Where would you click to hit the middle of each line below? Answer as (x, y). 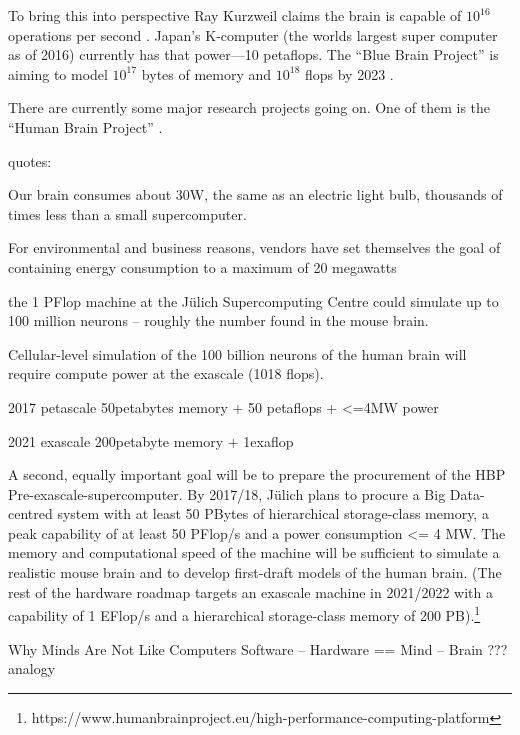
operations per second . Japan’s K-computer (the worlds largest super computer (253, 34)
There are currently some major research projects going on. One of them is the (249, 107)
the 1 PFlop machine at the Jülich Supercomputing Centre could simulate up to (253, 300)
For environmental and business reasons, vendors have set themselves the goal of (254, 247)
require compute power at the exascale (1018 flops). (166, 373)
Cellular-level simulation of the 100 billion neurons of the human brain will (237, 353)
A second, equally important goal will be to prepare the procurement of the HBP (257, 474)
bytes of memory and (206, 73)
